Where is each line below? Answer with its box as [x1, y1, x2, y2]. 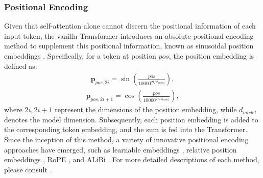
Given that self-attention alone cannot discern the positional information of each [4, 20, 256, 31]
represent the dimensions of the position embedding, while [55, 104, 237, 115]
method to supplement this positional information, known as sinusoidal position [4, 40, 254, 51]
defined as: [4, 60, 37, 71]
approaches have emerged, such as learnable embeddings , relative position [4, 144, 237, 155]
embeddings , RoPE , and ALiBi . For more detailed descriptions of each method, [4, 154, 259, 165]
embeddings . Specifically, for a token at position [4, 50, 156, 61]
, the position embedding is [169, 50, 254, 61]
